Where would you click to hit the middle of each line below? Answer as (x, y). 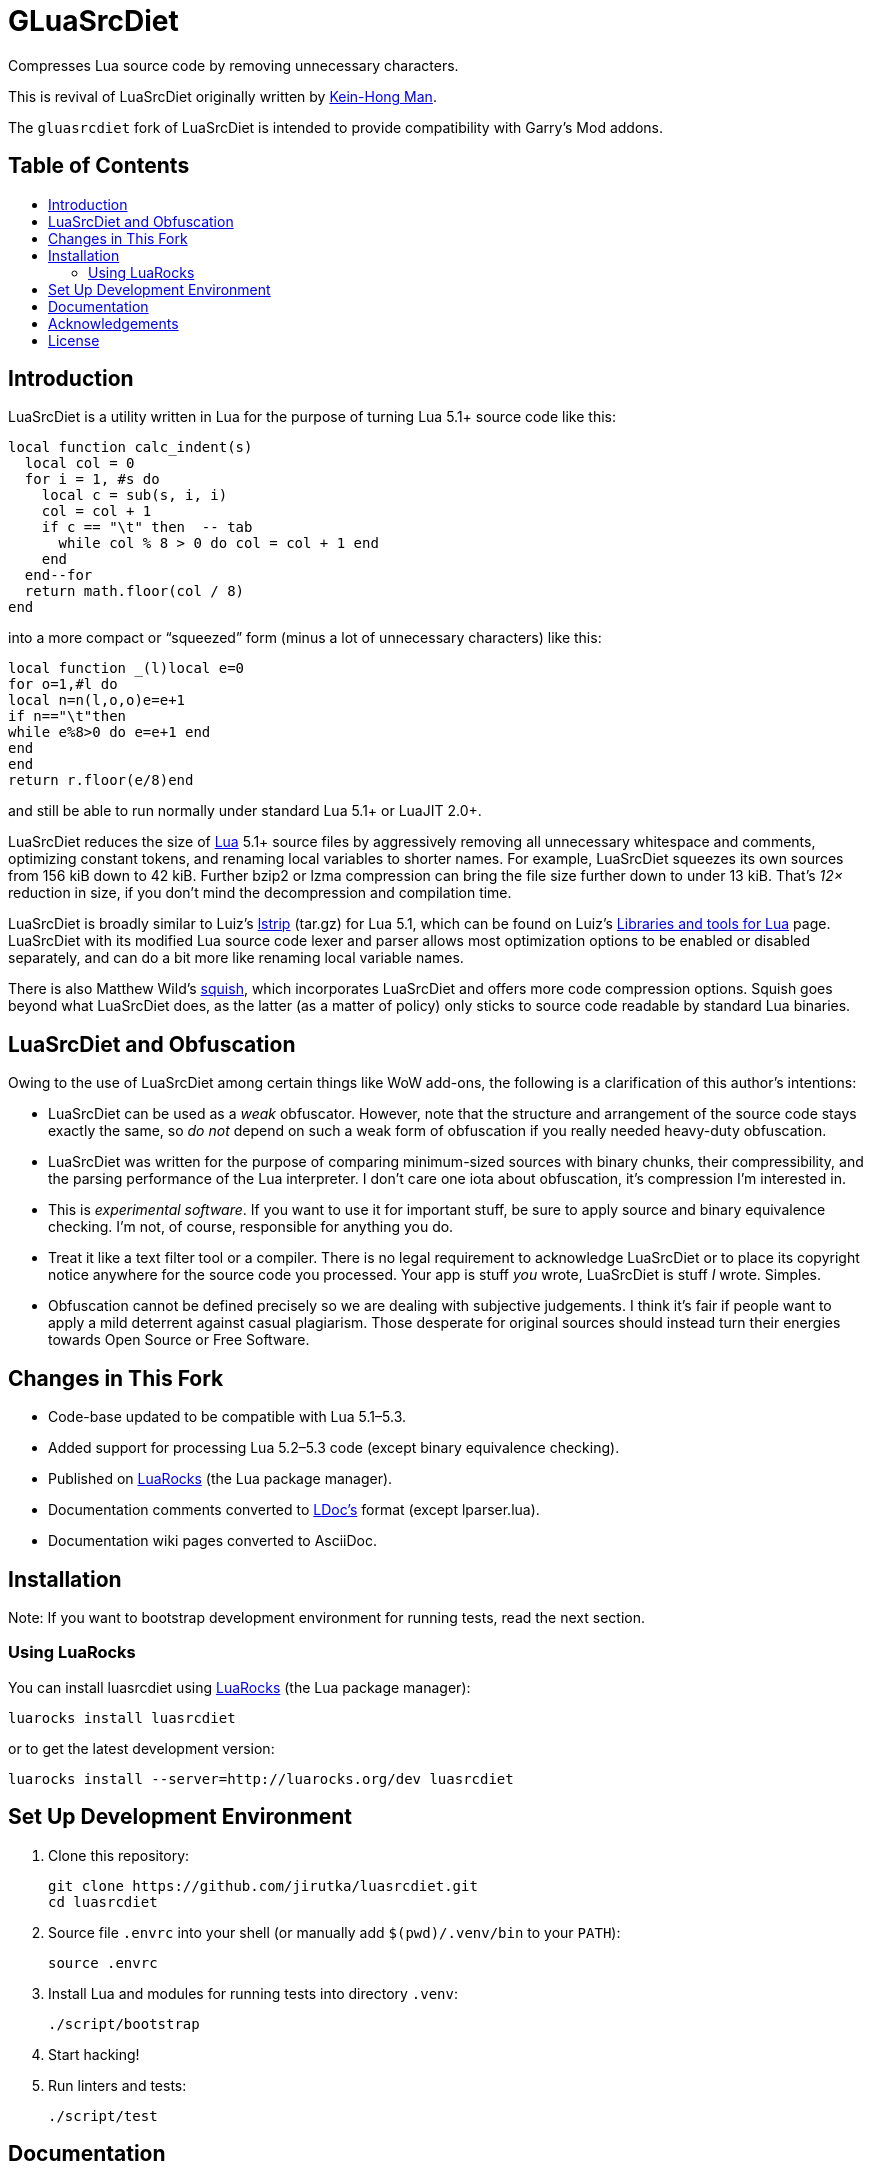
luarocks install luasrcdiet (122, 1717)
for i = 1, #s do (92, 479)
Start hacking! (94, 2054)
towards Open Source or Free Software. (179, 1340)
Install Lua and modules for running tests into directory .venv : (253, 1993)
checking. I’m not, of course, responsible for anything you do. (251, 1227)
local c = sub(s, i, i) (134, 495)
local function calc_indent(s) (130, 447)
